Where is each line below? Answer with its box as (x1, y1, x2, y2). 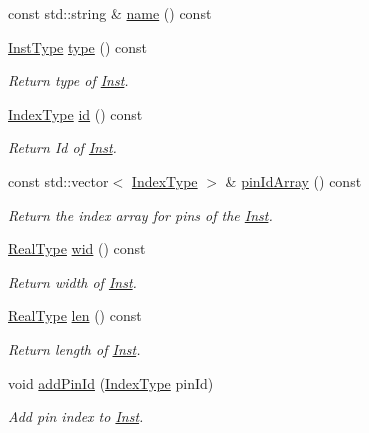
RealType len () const (8, 305, 142, 326)
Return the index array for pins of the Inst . (8, 204, 273, 225)
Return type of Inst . (8, 70, 129, 91)
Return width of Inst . (8, 271, 137, 292)
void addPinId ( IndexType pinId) (8, 372, 214, 393)
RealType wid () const (8, 238, 146, 259)
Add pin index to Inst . (8, 406, 144, 427)
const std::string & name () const (8, 3, 212, 23)
